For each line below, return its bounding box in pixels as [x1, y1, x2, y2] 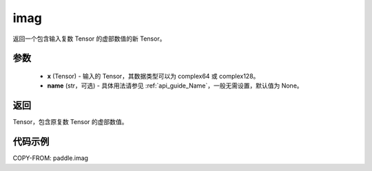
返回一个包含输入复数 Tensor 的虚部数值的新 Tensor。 [12, 34, 166, 43]
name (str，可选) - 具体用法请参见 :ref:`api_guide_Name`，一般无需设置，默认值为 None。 [47, 81, 303, 90]
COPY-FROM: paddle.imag [12, 154, 89, 162]
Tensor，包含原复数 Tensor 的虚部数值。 [12, 118, 128, 126]
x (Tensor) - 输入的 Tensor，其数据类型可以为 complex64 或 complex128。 [47, 72, 260, 80]
